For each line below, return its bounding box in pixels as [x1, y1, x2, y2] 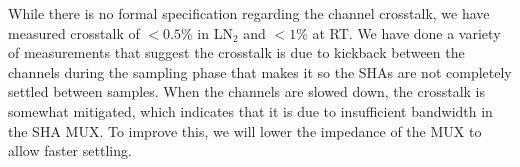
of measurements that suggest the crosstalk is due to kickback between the [8, 42, 465, 63]
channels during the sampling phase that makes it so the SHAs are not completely [8, 61, 512, 82]
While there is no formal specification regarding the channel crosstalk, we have [8, 3, 490, 23]
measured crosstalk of [8, 22, 140, 43]
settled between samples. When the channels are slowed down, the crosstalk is [8, 81, 486, 102]
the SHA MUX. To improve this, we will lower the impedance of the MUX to [8, 120, 482, 141]
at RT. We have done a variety [312, 22, 501, 43]
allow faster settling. [8, 140, 132, 161]
